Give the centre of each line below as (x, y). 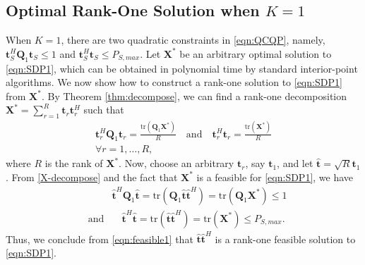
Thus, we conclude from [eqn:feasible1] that (100, 239)
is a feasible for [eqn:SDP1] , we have (275, 177)
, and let (295, 163)
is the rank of (74, 163)
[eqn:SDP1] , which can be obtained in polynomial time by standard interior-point (182, 68)
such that (104, 110)
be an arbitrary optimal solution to (256, 53)
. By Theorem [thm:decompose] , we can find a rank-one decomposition (194, 95)
